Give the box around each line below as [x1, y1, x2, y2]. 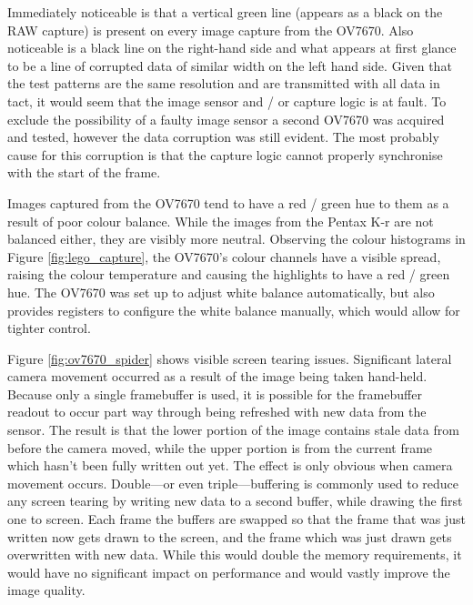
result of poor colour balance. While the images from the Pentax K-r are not [7, 211, 434, 230]
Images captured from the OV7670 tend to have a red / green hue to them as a [7, 193, 449, 212]
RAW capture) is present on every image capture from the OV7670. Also [7, 20, 414, 39]
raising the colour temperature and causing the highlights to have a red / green [7, 265, 450, 284]
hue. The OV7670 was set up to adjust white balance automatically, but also [7, 282, 435, 301]
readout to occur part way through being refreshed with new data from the [7, 402, 427, 421]
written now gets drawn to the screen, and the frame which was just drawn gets [7, 527, 452, 546]
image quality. [7, 580, 86, 600]
